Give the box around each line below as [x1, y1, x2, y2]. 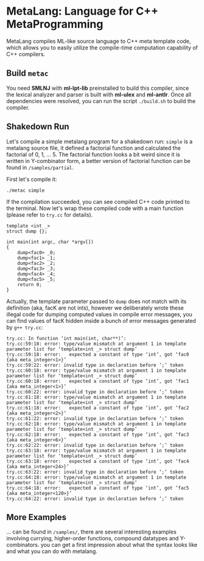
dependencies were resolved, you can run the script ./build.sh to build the [6, 97, 196, 104]
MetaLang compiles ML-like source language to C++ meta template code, [6, 37, 191, 45]
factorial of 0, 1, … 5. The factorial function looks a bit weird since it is [6, 151, 181, 158]
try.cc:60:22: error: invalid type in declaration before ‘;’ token [6, 389, 184, 395]
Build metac [6, 68, 49, 79]
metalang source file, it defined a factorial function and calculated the [6, 144, 181, 151]
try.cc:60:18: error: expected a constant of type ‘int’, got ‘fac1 [6, 378, 189, 384]
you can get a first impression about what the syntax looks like [40, 541, 198, 549]
